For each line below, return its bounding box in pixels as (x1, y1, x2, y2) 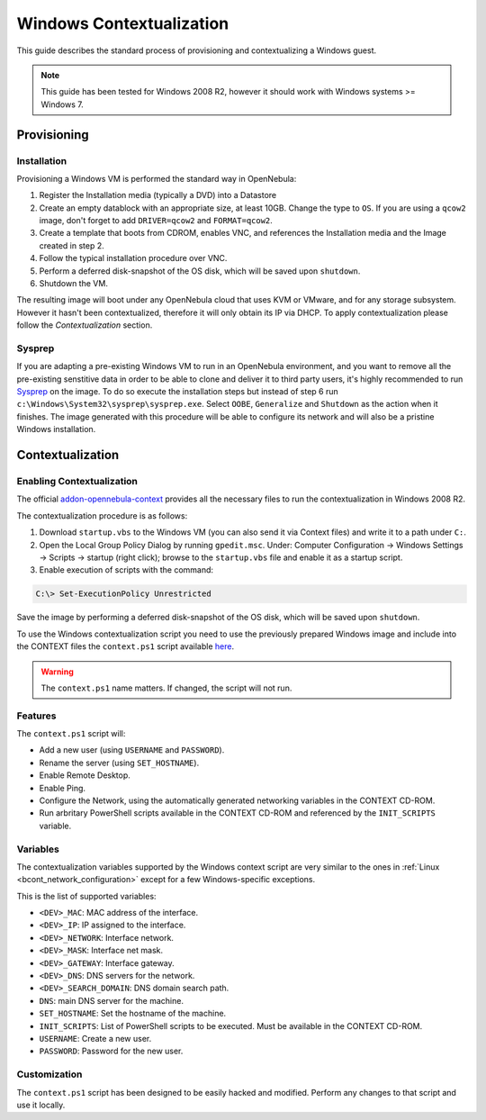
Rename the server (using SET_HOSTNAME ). (39, 757, 200, 768)
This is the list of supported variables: (16, 890, 157, 901)
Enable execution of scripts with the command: (39, 565, 214, 575)
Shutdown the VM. (39, 278, 108, 288)
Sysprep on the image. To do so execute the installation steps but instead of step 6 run (16, 386, 339, 397)
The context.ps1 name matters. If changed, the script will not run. (40, 682, 292, 693)
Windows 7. (40, 99, 85, 110)
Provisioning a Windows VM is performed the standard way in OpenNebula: (16, 173, 297, 184)
